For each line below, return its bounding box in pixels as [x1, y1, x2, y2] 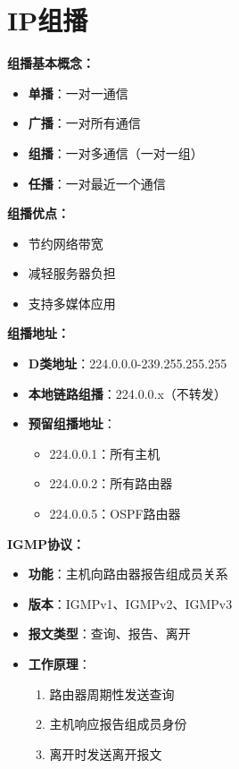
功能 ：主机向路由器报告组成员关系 [28, 564, 228, 583]
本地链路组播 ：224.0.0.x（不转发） [28, 384, 227, 402]
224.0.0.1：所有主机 [49, 444, 161, 462]
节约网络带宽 [28, 233, 103, 252]
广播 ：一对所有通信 [28, 114, 141, 132]
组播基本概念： [7, 54, 95, 72]
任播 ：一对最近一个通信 [28, 173, 166, 192]
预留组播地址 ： [28, 414, 116, 433]
